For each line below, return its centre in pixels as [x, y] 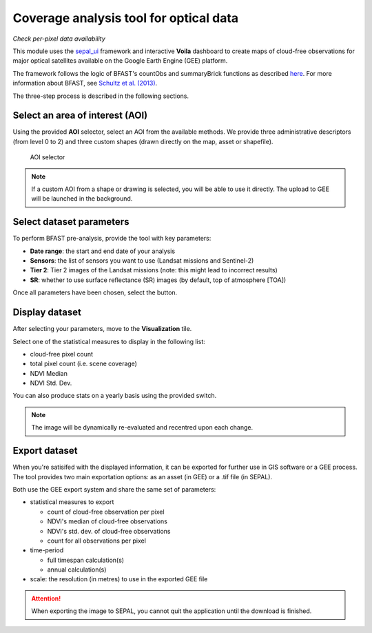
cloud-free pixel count [61, 354]
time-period [47, 550]
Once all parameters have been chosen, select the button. [95, 292]
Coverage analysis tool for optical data [126, 18]
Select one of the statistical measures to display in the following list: [109, 341]
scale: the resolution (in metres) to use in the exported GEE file [119, 579]
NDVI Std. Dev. [51, 383]
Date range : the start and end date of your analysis [103, 251]
